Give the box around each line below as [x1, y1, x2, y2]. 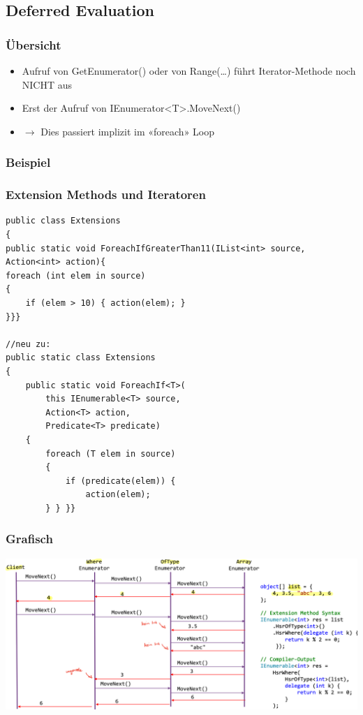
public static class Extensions [6, 353, 156, 363]
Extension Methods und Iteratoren [6, 186, 206, 203]
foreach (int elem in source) [6, 270, 146, 281]
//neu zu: [6, 339, 51, 349]
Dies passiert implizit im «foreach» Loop [40, 124, 215, 138]
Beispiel [6, 154, 51, 171]
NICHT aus [22, 77, 73, 91]
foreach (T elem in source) [45, 448, 176, 459]
